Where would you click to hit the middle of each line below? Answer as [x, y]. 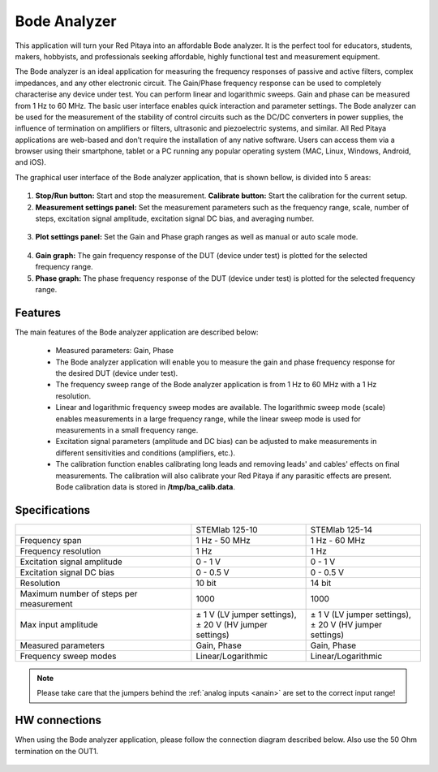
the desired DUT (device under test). [117, 373]
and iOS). [30, 162]
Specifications [53, 510]
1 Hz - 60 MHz [338, 540]
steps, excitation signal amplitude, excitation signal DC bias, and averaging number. [175, 218]
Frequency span [51, 540]
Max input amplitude [59, 624]
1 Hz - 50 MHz [223, 540]
